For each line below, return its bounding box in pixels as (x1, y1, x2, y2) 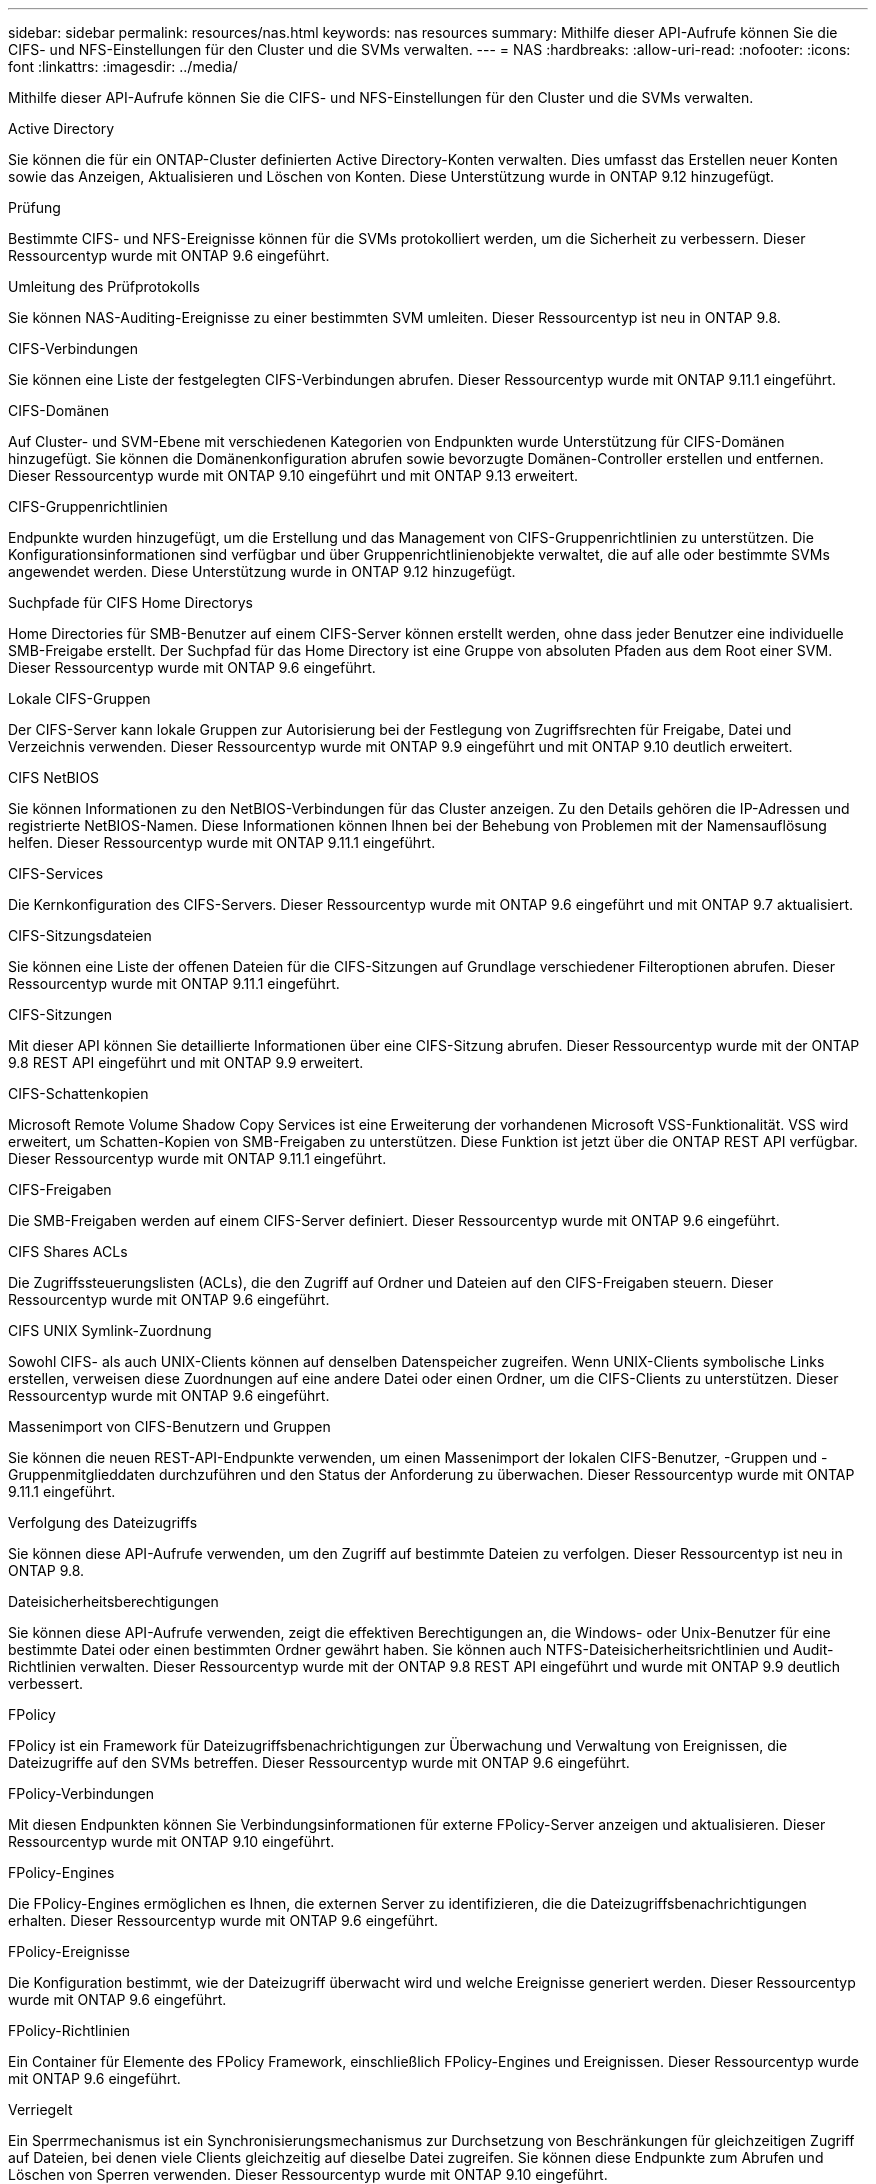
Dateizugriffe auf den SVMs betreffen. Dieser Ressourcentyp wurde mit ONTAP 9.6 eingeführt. (8, 1754, 630, 1771)
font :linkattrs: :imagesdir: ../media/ (8, 58, 238, 75)
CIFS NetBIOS (8, 769, 100, 786)
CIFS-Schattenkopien (8, 1085, 149, 1102)
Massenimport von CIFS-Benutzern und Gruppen (8, 1418, 331, 1435)
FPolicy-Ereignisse (8, 1943, 130, 1960)
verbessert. (8, 1675, 84, 1692)
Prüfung (8, 199, 61, 216)
